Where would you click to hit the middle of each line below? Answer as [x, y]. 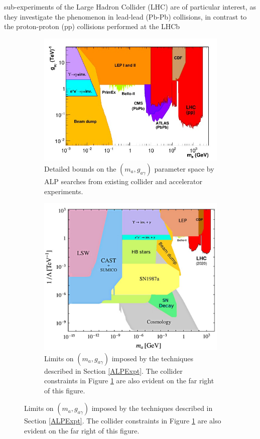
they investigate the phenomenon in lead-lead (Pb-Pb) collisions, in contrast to [125, 16]
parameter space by [184, 168]
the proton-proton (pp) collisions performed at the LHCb [92, 26]
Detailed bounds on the [80, 168]
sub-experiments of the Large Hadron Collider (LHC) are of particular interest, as [130, 7]
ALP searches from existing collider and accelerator [123, 181]
